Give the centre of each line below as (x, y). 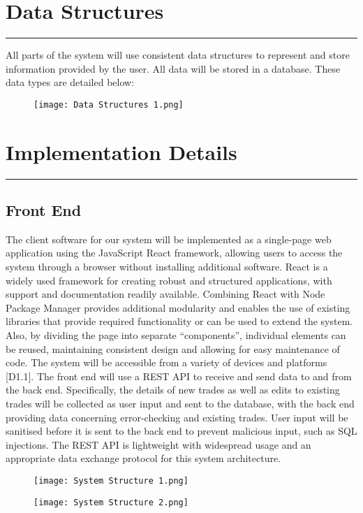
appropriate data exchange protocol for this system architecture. (143, 458)
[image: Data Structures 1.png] (109, 104)
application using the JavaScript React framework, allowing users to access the (174, 253)
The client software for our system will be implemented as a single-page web (169, 239)
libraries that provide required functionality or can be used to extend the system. (179, 321)
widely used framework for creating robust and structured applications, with (169, 280)
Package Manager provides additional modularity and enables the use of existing (178, 307)
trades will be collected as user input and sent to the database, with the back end (180, 404)
